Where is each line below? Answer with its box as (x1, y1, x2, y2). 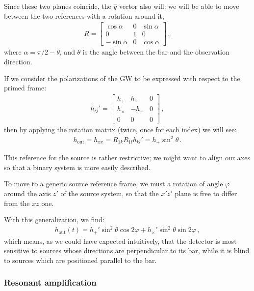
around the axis (4, 188, 51, 199)
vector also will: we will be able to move (119, 1, 239, 11)
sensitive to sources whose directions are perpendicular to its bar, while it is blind (4, 245, 250, 256)
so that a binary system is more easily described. (4, 162, 151, 172)
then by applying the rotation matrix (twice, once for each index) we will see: (4, 124, 237, 134)
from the (4, 198, 30, 208)
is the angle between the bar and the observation (82, 47, 229, 57)
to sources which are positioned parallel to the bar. (4, 255, 157, 265)
